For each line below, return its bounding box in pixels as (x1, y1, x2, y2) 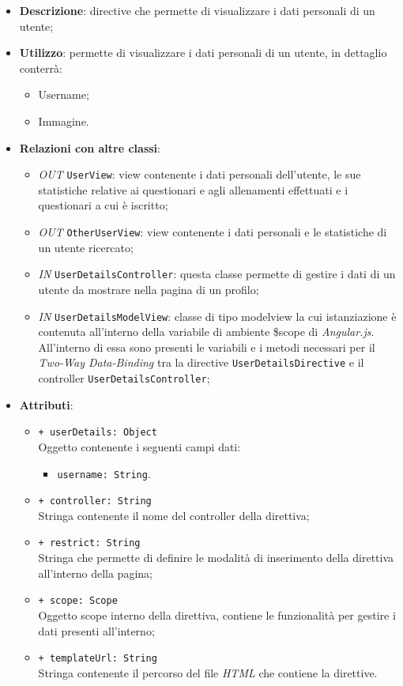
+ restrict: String (38, 537, 141, 549)
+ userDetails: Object (38, 427, 157, 439)
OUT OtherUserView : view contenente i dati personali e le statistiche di (38, 224, 387, 239)
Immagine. (38, 112, 89, 129)
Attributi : (19, 396, 73, 413)
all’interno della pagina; (38, 564, 153, 581)
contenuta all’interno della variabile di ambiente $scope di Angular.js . (38, 323, 375, 340)
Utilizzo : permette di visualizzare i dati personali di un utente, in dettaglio (19, 44, 387, 61)
